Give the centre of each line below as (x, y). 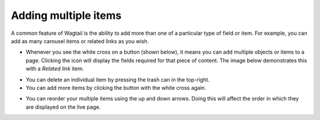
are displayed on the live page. (63, 107)
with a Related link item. (55, 69)
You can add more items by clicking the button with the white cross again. (116, 87)
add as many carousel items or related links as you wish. (80, 41)
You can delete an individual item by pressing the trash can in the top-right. (118, 79)
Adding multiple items (66, 15)
